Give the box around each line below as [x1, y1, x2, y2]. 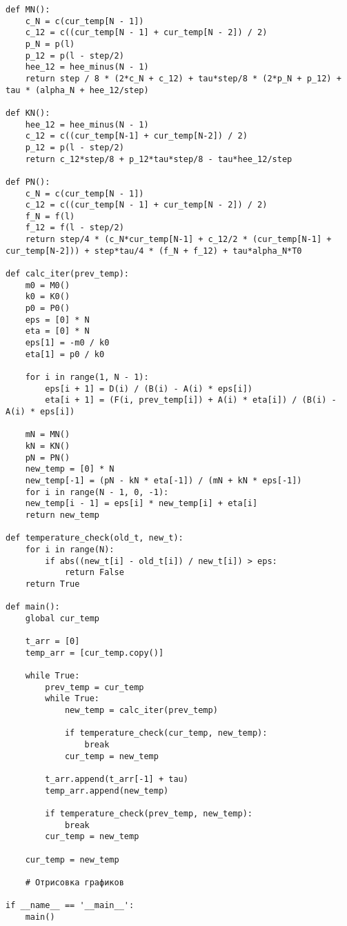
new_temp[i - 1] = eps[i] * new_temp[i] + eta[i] [25, 499, 258, 509]
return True [25, 578, 80, 589]
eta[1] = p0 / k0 [25, 349, 105, 359]
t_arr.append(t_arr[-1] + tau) [45, 774, 188, 784]
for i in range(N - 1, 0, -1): [25, 487, 169, 497]
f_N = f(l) [25, 211, 75, 221]
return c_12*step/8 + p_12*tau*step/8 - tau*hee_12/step [25, 154, 293, 164]
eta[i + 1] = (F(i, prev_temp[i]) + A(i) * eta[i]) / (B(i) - [45, 395, 337, 405]
